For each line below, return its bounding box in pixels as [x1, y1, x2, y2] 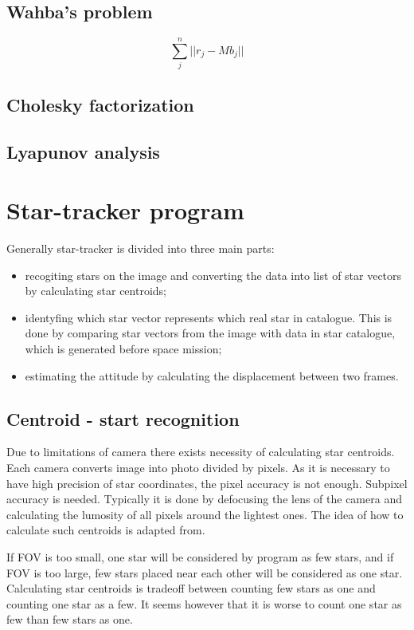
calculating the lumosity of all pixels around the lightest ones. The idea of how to [6, 506, 404, 522]
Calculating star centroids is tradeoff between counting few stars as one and [6, 580, 376, 597]
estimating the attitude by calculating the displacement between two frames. [25, 367, 399, 384]
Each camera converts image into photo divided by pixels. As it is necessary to [6, 459, 390, 475]
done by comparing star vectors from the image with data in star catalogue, [25, 325, 396, 341]
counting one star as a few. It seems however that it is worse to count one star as [6, 595, 402, 612]
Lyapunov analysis [6, 139, 160, 163]
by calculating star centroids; [25, 282, 166, 299]
